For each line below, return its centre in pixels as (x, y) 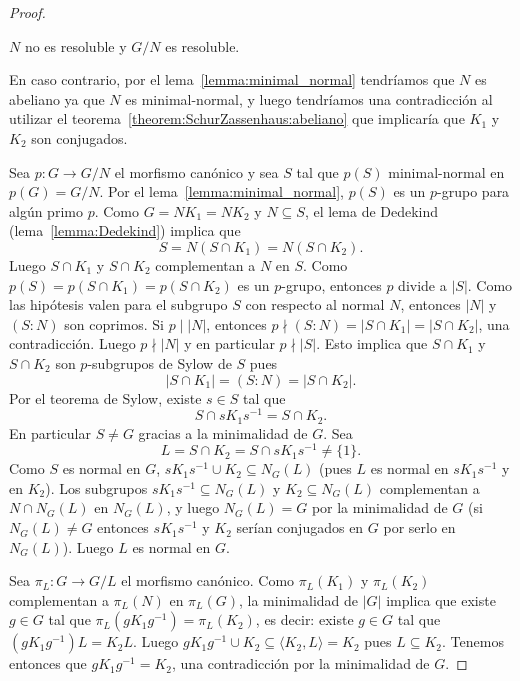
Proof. (27, 12)
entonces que (48, 663)
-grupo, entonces (331, 284)
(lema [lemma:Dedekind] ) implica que (125, 230)
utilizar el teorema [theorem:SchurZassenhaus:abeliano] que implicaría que (237, 118)
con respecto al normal (315, 304)
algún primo (46, 210)
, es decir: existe (304, 619)
